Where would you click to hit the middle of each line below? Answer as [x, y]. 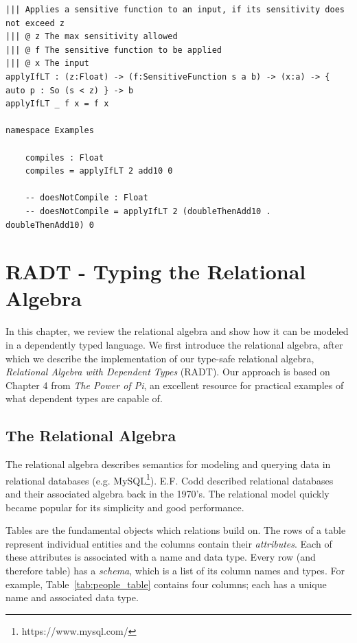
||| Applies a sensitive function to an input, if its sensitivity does [175, 10]
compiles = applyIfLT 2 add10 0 [99, 171]
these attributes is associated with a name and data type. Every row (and [161, 557]
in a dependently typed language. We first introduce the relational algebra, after [174, 344]
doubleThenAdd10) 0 [50, 225]
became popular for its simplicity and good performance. [125, 507]
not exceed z [35, 23]
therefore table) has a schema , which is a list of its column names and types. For [175, 570]
